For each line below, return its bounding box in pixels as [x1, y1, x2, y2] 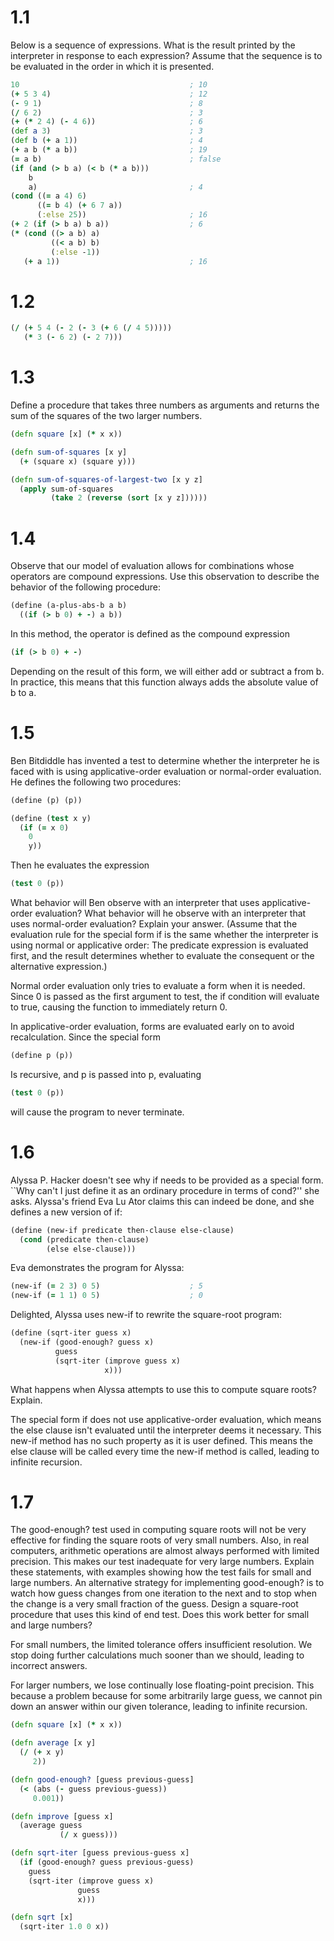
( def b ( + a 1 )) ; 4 [10, 136, 203, 146]
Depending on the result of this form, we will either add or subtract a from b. [10, 665, 325, 677]
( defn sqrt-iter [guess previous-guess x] [10, 1848, 190, 1858]
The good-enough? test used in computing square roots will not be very [10, 1524, 307, 1536]
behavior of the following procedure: [10, 581, 161, 593]
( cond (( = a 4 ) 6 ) [10, 191, 87, 201]
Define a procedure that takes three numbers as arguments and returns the [10, 399, 320, 411]
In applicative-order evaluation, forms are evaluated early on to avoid [10, 1021, 295, 1033]
